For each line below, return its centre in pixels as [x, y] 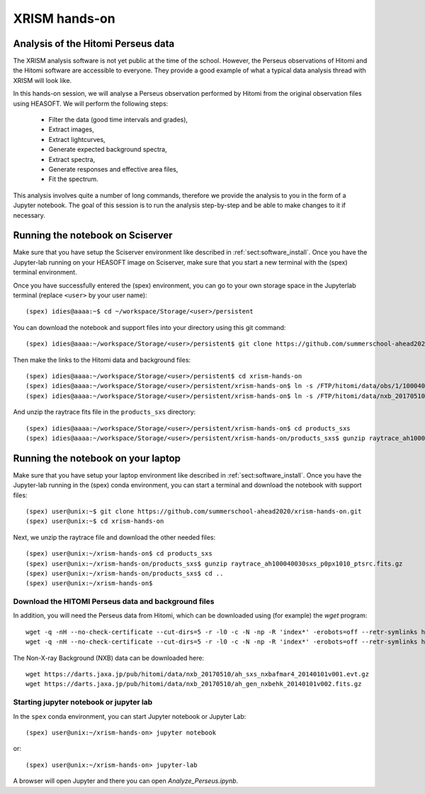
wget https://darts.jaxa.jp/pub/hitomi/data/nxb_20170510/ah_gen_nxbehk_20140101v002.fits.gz [194, 684]
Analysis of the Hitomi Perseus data [94, 44]
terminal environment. [45, 272]
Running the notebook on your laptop [97, 458]
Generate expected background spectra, [108, 150]
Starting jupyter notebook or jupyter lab [83, 702]
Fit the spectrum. [73, 179]
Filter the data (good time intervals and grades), [118, 120]
